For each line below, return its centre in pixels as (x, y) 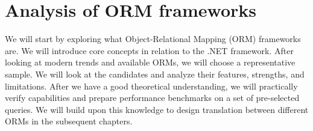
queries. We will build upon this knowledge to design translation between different (157, 109)
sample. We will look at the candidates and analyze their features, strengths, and (155, 74)
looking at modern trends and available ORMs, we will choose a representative (150, 62)
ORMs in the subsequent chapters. (69, 121)
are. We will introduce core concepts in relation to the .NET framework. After (149, 50)
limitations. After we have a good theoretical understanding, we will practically (151, 86)
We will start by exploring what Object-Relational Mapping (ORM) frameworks (153, 39)
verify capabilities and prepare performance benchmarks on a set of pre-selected (152, 98)
